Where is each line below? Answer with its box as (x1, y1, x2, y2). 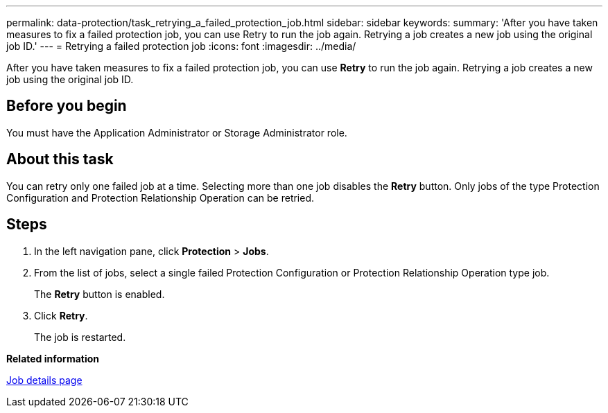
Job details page (6, 374, 82, 386)
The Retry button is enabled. (34, 288, 165, 300)
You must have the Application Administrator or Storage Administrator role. (6, 126, 347, 139)
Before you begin (6, 97, 127, 115)
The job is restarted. (34, 331, 126, 343)
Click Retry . (34, 309, 88, 322)
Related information (6, 352, 100, 364)
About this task (6, 150, 114, 168)
